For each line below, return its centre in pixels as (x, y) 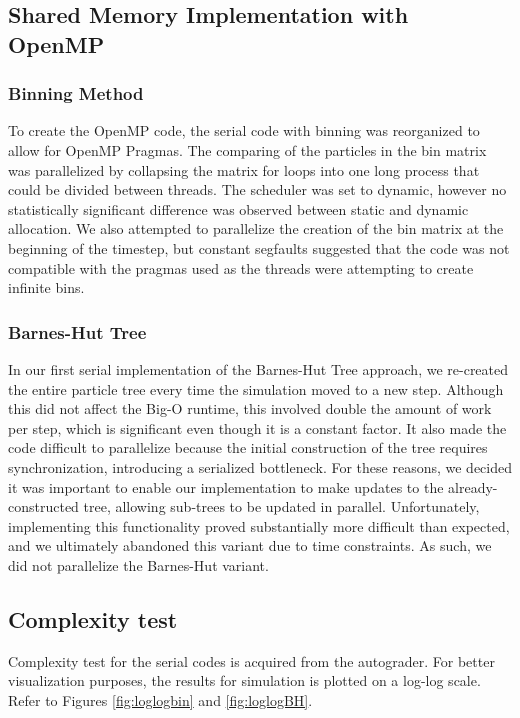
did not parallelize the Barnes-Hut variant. (138, 564)
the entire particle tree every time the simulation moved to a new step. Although (256, 388)
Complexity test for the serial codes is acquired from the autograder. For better (251, 660)
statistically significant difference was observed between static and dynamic (238, 208)
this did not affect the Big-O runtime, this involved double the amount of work (250, 408)
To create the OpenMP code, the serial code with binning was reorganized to (244, 130)
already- (473, 486)
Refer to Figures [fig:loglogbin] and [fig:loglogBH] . (160, 699)
